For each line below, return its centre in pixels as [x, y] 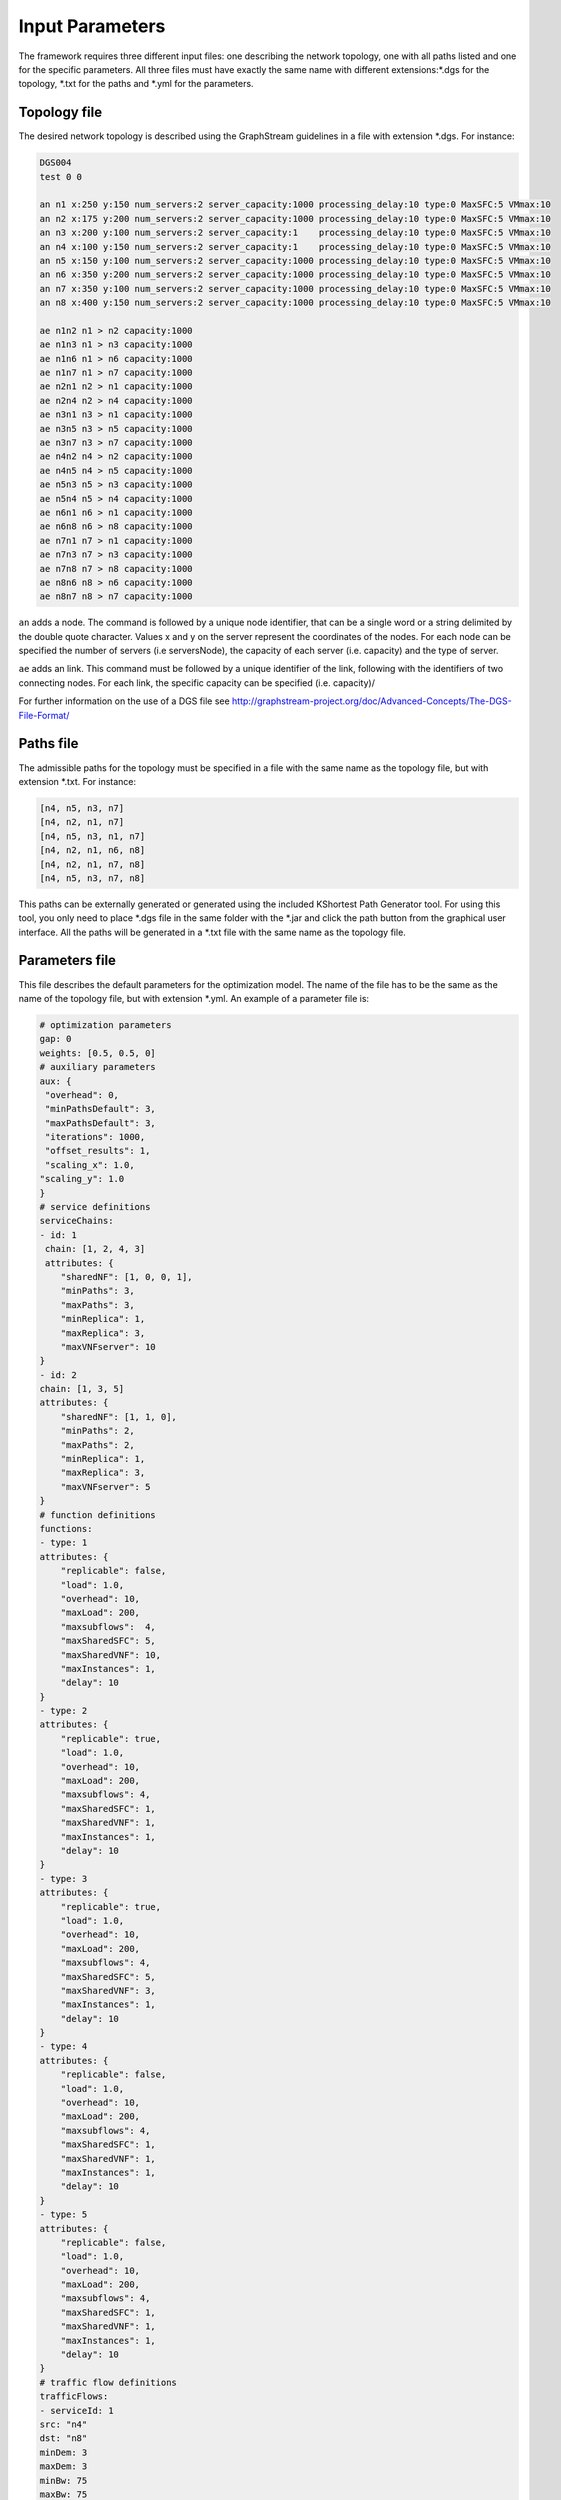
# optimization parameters [105, 1024]
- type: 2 [63, 1711]
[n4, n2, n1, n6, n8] [92, 850]
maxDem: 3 [63, 2466]
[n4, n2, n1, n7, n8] [92, 864]
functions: [66, 1528]
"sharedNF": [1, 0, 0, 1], [127, 1276]
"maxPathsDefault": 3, [101, 1123]
